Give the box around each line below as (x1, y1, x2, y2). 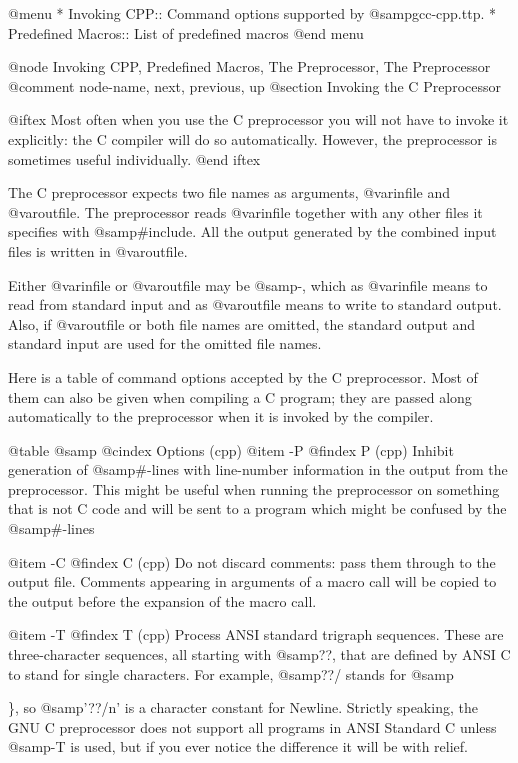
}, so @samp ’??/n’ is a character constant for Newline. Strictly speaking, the (8, 697, 478, 718)
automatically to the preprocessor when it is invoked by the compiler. (8, 406, 434, 427)
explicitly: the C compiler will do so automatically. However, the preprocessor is (8, 128, 497, 149)
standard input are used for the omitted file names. (8, 333, 322, 354)
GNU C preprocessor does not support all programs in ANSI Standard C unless (8, 716, 497, 737)
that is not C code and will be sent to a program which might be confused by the (8, 498, 507, 519)
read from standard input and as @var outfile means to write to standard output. (8, 294, 502, 315)
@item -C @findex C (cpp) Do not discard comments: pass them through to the (8, 551, 496, 572)
